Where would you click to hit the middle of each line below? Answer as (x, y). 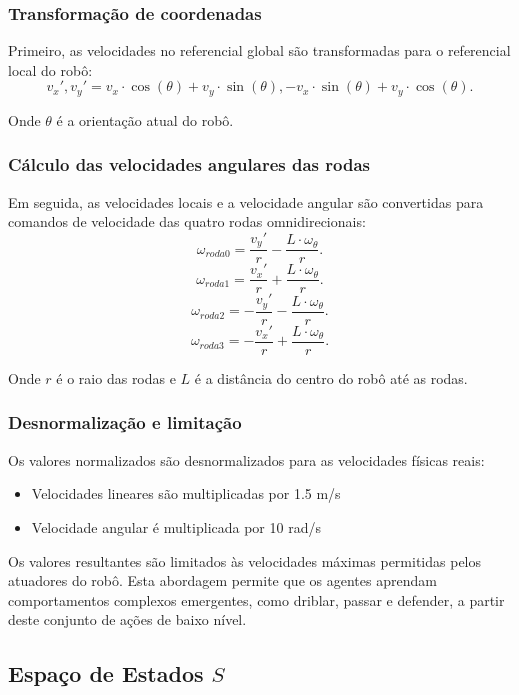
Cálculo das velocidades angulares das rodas (189, 164)
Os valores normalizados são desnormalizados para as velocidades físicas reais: (246, 459)
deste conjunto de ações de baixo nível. (127, 619)
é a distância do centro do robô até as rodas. (331, 377)
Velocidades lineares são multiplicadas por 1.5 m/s (186, 493)
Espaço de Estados (106, 673)
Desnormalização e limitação (125, 422)
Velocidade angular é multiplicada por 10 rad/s (176, 526)
